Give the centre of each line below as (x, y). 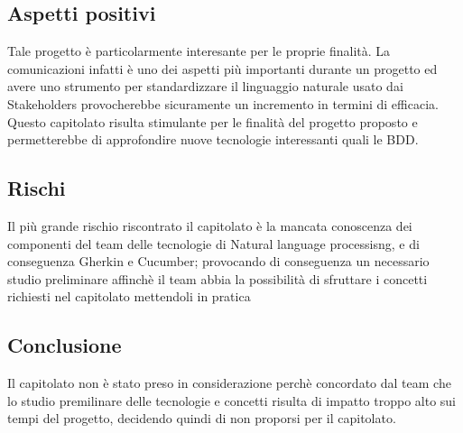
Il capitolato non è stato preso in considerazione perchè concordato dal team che (229, 383)
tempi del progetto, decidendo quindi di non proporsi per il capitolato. (202, 418)
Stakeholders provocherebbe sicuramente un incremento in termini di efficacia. (223, 103)
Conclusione (65, 345)
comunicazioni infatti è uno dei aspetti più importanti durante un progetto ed (222, 68)
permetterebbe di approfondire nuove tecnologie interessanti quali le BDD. (213, 139)
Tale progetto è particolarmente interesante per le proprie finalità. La (199, 51)
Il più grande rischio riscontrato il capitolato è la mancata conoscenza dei (210, 225)
